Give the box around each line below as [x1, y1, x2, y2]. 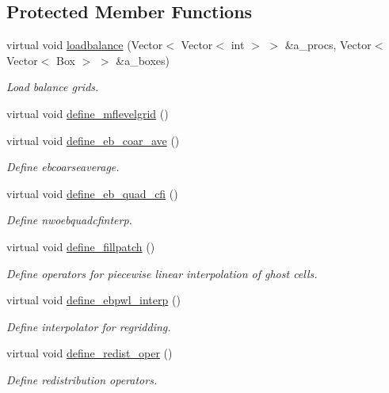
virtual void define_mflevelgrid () [6, 105, 169, 121]
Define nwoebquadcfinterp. [6, 212, 132, 228]
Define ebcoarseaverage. [6, 158, 120, 175]
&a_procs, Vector [284, 36, 372, 53]
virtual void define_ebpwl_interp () [6, 292, 181, 308]
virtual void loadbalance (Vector [6, 36, 163, 53]
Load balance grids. [6, 78, 99, 95]
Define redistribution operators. [6, 371, 158, 387]
